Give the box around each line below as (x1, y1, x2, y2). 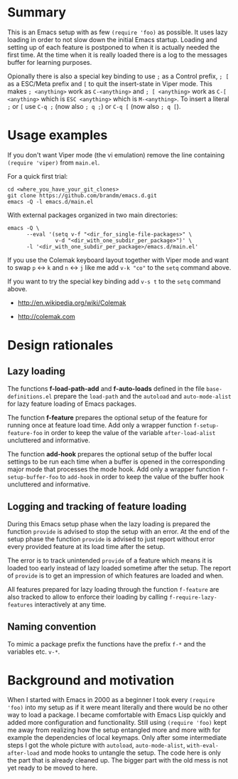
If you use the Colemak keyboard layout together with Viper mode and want (7, 256, 229, 264)
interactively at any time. (34, 600, 107, 609)
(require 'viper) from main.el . (7, 158, 100, 167)
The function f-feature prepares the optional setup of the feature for (7, 413, 208, 422)
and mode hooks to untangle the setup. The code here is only (40, 748, 222, 757)
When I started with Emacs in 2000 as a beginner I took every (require (7, 696, 215, 704)
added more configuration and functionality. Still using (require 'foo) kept (7, 718, 227, 727)
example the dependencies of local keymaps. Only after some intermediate (7, 733, 227, 742)
